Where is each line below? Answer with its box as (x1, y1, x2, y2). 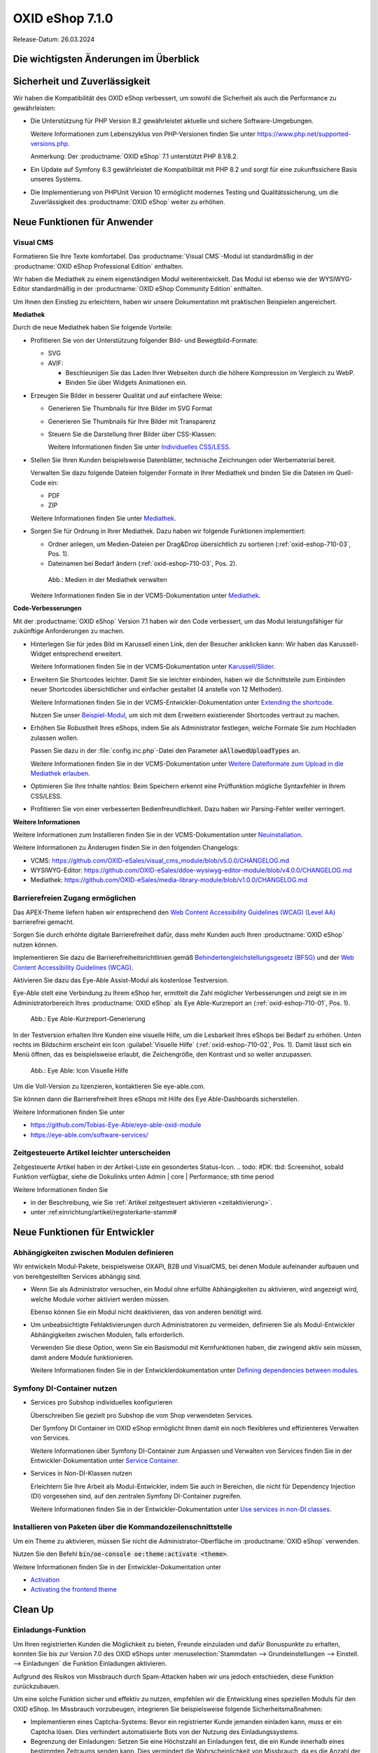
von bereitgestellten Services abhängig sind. (13, 1272, 141, 1280)
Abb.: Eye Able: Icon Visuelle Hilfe (30, 1066, 129, 1074)
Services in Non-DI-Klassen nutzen (30, 1469, 132, 1477)
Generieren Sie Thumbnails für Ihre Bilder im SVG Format (48, 404, 213, 413)
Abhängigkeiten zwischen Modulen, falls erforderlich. (30, 1330, 185, 1339)
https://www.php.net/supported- (256, 130, 351, 138)
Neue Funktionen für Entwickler (13, 1226, 155, 1238)
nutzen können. (13, 940, 58, 949)
